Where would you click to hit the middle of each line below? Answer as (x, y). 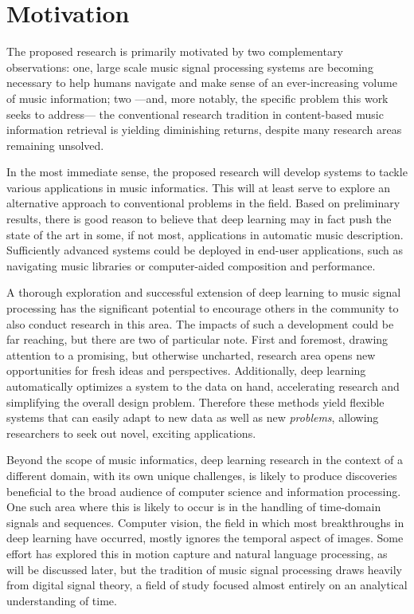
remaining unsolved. (55, 145)
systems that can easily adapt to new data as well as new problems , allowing (193, 417)
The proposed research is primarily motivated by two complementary (175, 51)
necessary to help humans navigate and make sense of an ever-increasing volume (202, 83)
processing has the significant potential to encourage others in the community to (203, 308)
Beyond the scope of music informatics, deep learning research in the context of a (205, 460)
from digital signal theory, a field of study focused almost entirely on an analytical (207, 585)
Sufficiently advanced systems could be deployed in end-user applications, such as (205, 250)
